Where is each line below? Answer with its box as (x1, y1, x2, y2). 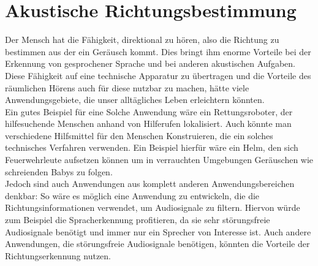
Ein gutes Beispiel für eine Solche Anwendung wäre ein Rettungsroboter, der (5, 105, 293, 118)
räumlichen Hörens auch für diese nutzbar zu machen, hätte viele (5, 81, 249, 94)
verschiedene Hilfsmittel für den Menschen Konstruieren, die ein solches (5, 129, 273, 142)
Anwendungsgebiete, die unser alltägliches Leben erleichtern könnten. (5, 93, 265, 106)
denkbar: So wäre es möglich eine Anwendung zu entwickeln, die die (5, 189, 260, 202)
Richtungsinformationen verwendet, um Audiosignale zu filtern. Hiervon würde (5, 201, 300, 214)
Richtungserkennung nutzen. (5, 249, 111, 262)
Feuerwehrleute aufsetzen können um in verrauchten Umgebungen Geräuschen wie (5, 153, 314, 166)
